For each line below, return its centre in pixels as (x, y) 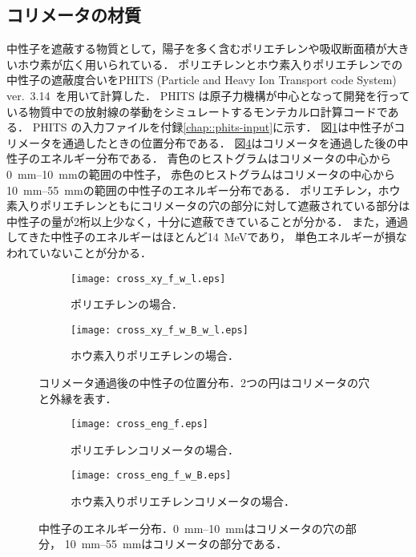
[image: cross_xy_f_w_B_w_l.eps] (160, 330)
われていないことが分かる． (79, 252)
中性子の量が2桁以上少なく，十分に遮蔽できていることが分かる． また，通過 (207, 221)
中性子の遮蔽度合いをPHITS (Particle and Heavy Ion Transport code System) (202, 80)
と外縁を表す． (78, 398)
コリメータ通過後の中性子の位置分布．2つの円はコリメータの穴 (204, 383)
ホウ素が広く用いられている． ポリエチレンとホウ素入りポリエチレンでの (210, 64)
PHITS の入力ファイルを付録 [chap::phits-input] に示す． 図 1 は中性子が (213, 127)
